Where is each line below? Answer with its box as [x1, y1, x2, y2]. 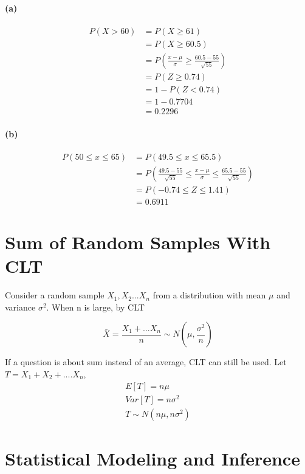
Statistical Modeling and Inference [5, 445, 300, 470]
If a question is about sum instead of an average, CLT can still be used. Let [5, 355, 287, 368]
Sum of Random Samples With [5, 230, 271, 255]
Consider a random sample [5, 289, 105, 301]
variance [5, 300, 36, 313]
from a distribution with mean [152, 289, 266, 301]
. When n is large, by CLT [46, 300, 145, 313]
